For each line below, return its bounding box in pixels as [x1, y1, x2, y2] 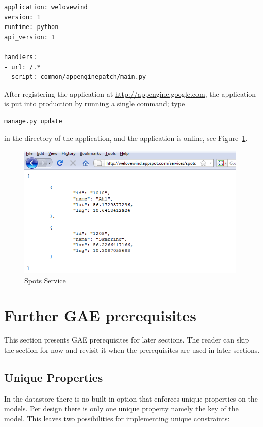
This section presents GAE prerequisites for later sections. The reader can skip [4, 334, 249, 345]
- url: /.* [4, 63, 41, 71]
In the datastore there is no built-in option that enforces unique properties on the [4, 393, 258, 404]
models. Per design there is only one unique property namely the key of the [4, 403, 239, 414]
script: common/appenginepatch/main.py [11, 73, 146, 81]
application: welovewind [4, 4, 88, 11]
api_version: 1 [4, 33, 55, 41]
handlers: [4, 53, 37, 61]
